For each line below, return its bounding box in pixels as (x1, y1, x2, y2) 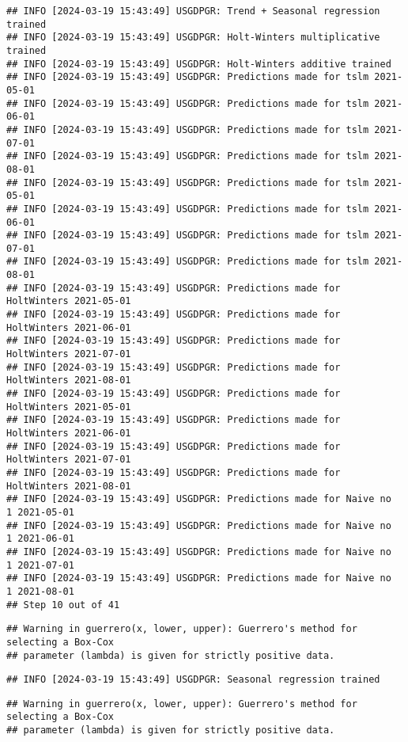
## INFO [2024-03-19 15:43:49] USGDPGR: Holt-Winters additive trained (6, 58, 391, 70)
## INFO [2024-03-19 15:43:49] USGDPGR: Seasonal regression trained (6, 674, 380, 686)
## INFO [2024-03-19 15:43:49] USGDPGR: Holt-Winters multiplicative (6, 32, 380, 44)
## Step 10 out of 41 (6, 599, 120, 611)
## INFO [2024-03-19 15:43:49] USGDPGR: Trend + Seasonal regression (6, 6, 380, 17)
